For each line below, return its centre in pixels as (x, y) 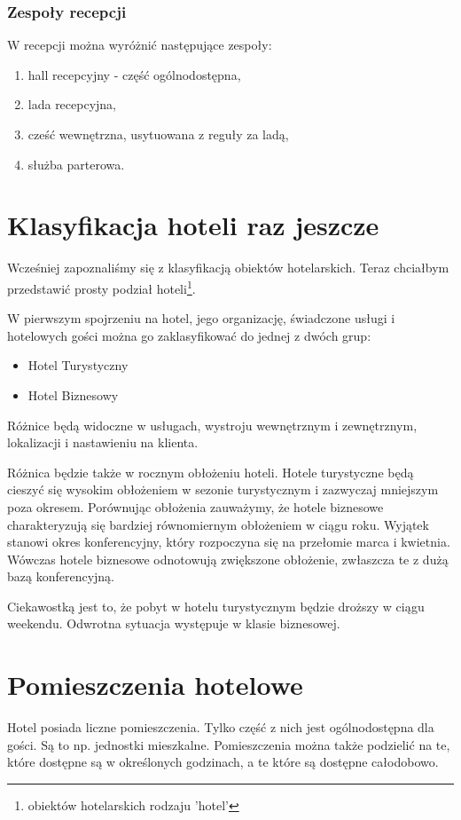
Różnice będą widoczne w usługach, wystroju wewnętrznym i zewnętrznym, (212, 425)
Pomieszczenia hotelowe (155, 685)
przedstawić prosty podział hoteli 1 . (102, 287)
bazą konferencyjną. (61, 576)
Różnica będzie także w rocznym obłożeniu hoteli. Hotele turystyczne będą (211, 472)
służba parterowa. (76, 164)
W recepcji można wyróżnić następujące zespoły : (140, 45)
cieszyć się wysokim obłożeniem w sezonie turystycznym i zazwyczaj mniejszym (223, 489)
